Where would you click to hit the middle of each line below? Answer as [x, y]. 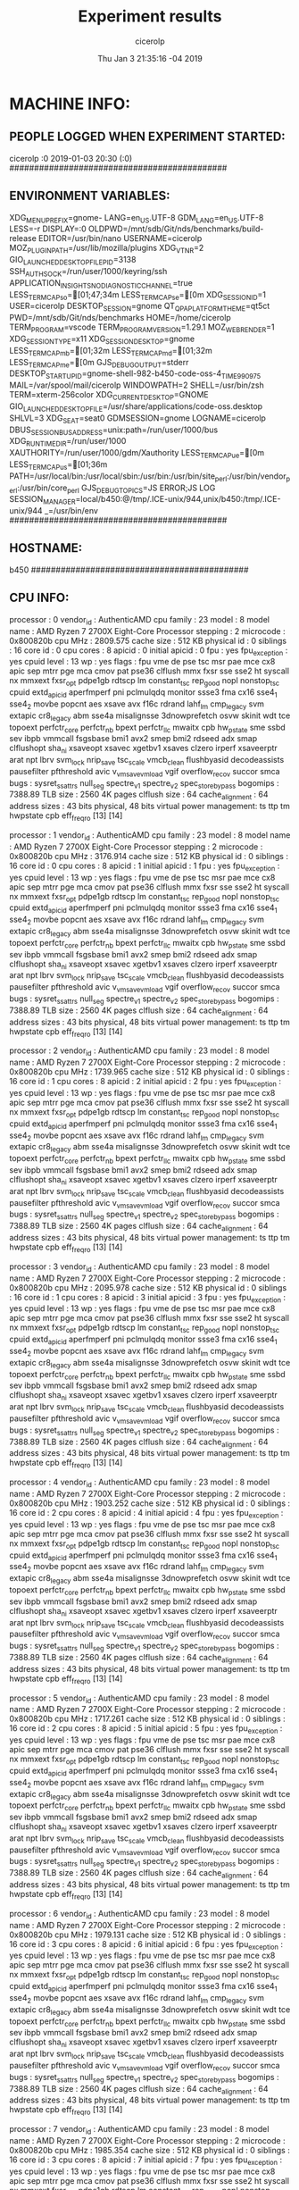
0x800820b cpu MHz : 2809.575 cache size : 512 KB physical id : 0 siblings [148, 640]
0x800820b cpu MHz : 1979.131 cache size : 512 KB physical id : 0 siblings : [148, 1935]
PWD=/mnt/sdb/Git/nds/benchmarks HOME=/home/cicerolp [120, 318]
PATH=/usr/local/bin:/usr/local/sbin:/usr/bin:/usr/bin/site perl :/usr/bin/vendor [148, 477]
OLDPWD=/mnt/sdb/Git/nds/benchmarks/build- [176, 229]
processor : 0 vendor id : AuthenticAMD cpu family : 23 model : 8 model [140, 620]
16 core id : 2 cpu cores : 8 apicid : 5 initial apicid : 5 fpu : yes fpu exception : [146, 1730]
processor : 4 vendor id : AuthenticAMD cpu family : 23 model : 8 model [140, 1483]
